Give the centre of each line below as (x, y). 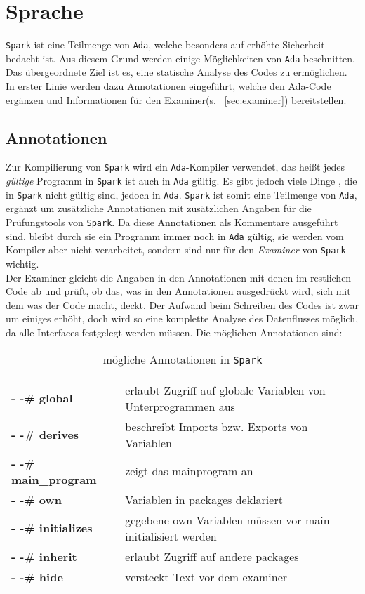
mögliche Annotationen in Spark (182, 359)
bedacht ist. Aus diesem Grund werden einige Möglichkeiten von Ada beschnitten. (180, 58)
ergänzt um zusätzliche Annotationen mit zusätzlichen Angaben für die (159, 208)
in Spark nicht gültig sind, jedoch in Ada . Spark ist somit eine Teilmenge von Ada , (181, 194)
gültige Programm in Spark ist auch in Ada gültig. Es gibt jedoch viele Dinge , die (181, 181)
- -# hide (37, 576)
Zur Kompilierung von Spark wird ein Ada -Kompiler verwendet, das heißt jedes (175, 167)
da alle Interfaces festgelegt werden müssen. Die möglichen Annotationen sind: (174, 332)
